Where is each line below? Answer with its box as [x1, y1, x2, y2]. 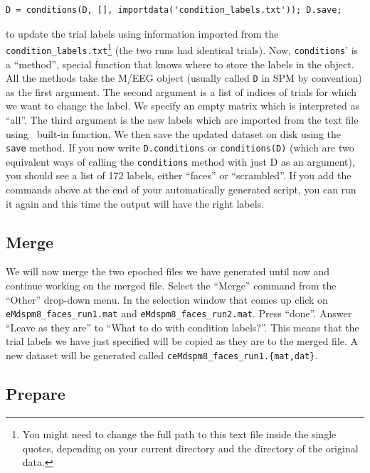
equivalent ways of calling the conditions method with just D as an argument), [6, 154, 355, 169]
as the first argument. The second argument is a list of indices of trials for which [6, 84, 357, 99]
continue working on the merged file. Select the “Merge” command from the [6, 278, 337, 293]
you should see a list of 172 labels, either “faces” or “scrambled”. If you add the [6, 168, 351, 183]
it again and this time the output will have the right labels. [6, 196, 265, 211]
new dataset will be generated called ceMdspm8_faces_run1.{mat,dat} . [6, 348, 318, 363]
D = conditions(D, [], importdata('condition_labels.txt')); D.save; [6, 5, 342, 15]
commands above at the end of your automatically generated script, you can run [6, 182, 356, 197]
